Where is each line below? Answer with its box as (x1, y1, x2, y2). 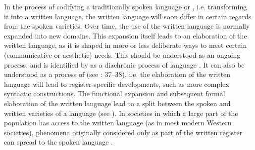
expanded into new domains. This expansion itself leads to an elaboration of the (4, 30, 247, 40)
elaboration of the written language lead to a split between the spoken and (4, 98, 231, 108)
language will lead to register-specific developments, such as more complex (4, 78, 229, 89)
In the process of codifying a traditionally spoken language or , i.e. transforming (4, 1, 247, 11)
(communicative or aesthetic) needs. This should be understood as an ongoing (4, 49, 241, 60)
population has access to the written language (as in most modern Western (4, 117, 232, 128)
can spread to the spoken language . (4, 137, 113, 147)
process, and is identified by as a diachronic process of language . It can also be (4, 59, 245, 70)
